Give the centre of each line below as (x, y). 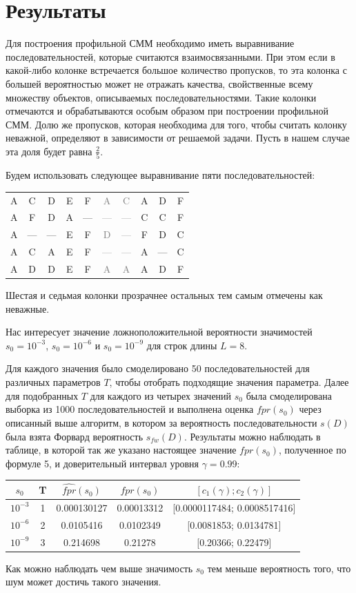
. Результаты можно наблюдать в (252, 436)
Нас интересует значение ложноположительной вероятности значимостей (159, 332)
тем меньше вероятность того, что (279, 568)
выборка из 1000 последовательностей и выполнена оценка (130, 409)
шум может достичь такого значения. (83, 582)
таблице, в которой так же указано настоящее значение (121, 450)
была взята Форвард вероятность (75, 436)
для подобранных (42, 395)
